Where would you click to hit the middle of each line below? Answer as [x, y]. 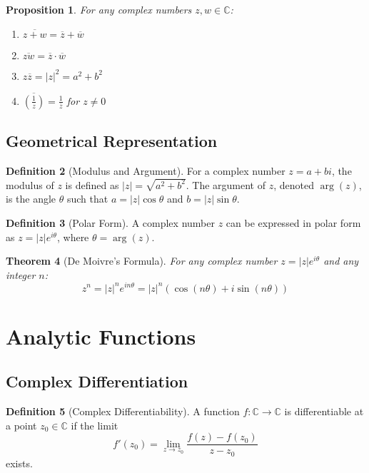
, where [73, 236]
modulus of [30, 184]
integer [21, 274]
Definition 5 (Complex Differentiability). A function [123, 411]
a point [21, 425]
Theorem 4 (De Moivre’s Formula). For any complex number [142, 261]
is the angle [31, 199]
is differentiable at [324, 411]
